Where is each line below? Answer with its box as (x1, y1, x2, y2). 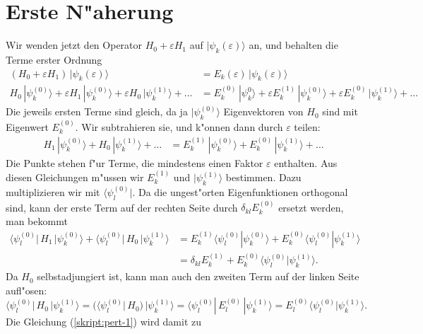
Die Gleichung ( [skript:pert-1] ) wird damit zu (6, 314, 202, 329)
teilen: (294, 119, 321, 134)
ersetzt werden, (278, 200, 344, 214)
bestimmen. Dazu (225, 170, 302, 185)
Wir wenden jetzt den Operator (6, 38, 143, 52)
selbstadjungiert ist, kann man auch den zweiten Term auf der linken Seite (37, 269, 359, 284)
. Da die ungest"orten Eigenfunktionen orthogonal (132, 184, 348, 199)
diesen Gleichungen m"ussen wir (6, 170, 144, 185)
